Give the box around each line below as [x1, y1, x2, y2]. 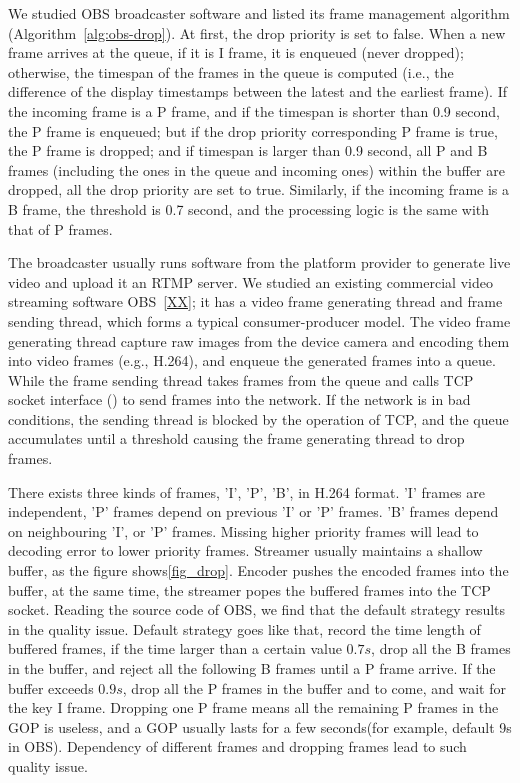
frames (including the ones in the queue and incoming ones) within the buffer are [8, 159, 505, 180]
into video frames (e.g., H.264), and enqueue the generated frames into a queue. [8, 350, 496, 371]
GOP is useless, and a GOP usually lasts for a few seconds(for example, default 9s [8, 716, 512, 737]
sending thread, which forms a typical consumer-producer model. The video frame [8, 310, 511, 331]
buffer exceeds [8, 677, 94, 698]
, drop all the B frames [371, 638, 511, 659]
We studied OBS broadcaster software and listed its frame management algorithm [8, 3, 510, 23]
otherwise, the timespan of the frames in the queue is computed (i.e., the [8, 61, 454, 82]
